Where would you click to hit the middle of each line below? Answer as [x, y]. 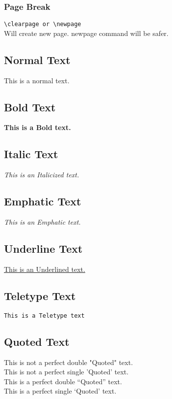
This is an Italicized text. [42, 175]
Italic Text [31, 154]
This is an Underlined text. [45, 269]
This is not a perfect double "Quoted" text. [69, 362]
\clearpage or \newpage [43, 24]
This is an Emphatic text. [42, 222]
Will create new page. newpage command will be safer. [86, 33]
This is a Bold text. [37, 127]
